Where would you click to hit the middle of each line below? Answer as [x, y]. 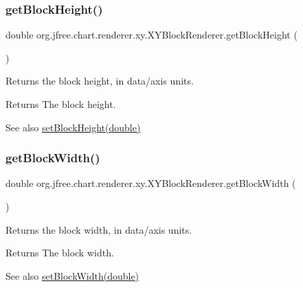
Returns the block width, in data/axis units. [99, 229]
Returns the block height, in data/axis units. [100, 81]
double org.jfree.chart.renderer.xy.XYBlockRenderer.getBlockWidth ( [151, 183]
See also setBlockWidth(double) [72, 275]
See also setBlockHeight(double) [73, 127]
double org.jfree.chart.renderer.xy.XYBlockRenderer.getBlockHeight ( [151, 35]
